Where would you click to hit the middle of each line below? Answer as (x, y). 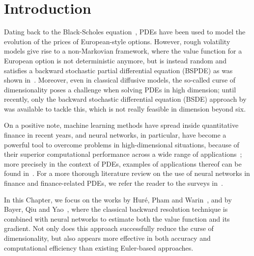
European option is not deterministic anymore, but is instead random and (115, 60)
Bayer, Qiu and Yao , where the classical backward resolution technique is (116, 209)
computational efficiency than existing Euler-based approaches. (99, 247)
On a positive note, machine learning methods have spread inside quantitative (121, 125)
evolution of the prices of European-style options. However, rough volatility (117, 41)
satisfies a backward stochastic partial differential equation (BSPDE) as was (118, 70)
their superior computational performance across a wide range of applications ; (123, 154)
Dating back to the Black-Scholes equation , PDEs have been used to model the (125, 32)
